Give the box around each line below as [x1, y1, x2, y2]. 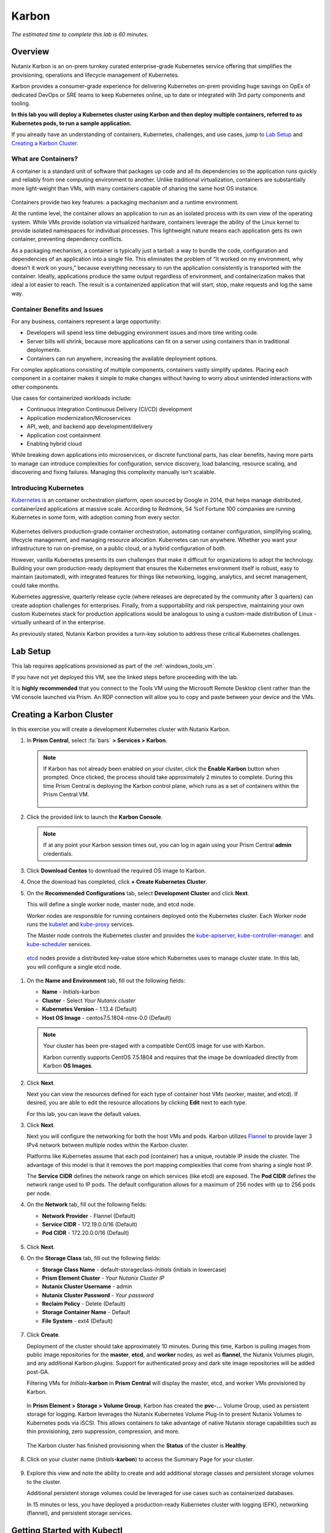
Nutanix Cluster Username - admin [42, 1283, 132, 1290]
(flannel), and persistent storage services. [26, 1509, 132, 1516]
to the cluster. [26, 1478, 61, 1485]
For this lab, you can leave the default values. [26, 1110, 141, 1117]
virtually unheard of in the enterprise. [11, 619, 105, 626]
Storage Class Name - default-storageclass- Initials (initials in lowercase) [42, 1266, 227, 1273]
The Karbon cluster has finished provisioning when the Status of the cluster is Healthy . [26, 1442, 248, 1449]
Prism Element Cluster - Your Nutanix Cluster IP [42, 1274, 165, 1282]
